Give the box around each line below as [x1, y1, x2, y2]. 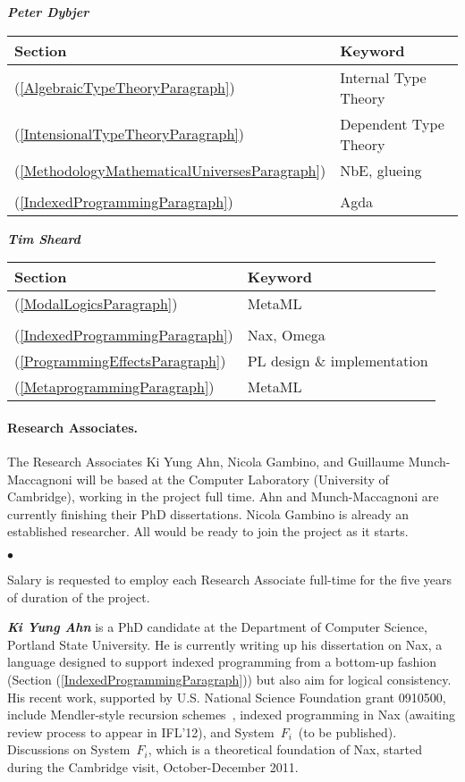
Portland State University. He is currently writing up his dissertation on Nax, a [7, 635, 443, 653]
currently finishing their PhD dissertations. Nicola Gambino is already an [7, 504, 410, 523]
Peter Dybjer [7, 3, 89, 21]
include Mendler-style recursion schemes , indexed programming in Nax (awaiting [7, 705, 456, 724]
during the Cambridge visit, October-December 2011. [7, 757, 299, 776]
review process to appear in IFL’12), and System [7, 722, 275, 741]
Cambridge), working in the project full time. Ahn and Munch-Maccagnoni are [7, 487, 439, 506]
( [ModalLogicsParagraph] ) [14, 293, 178, 315]
